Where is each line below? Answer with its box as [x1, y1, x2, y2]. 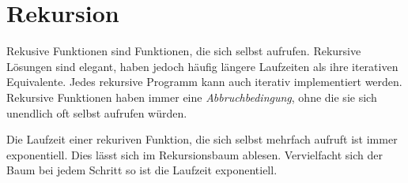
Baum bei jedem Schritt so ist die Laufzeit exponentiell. [6, 162, 278, 178]
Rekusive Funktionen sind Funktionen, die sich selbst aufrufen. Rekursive [6, 43, 361, 59]
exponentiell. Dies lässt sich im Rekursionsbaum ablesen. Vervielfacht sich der [6, 146, 383, 162]
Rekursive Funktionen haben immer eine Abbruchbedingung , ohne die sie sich [6, 88, 377, 105]
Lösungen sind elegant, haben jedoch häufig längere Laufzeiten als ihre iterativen [6, 58, 399, 74]
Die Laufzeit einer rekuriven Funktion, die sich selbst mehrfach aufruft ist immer [6, 131, 398, 148]
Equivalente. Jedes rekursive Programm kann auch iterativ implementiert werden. [6, 73, 402, 90]
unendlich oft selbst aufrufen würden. [6, 104, 187, 121]
